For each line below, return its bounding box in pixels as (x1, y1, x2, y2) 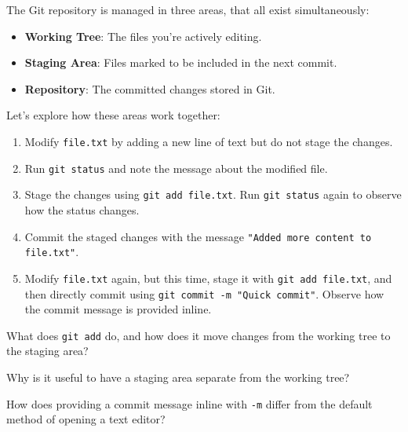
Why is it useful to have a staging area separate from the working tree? (6, 369, 350, 385)
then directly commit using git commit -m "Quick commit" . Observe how (24, 285, 384, 302)
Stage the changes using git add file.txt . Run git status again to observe (24, 186, 402, 203)
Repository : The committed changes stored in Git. (24, 80, 275, 97)
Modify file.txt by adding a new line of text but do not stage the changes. (24, 133, 393, 149)
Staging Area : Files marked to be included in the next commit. (24, 54, 337, 71)
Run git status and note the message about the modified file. (24, 159, 328, 176)
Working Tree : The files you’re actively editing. (24, 27, 262, 44)
